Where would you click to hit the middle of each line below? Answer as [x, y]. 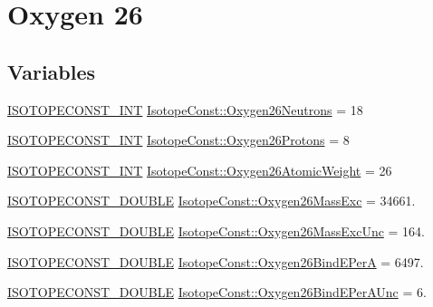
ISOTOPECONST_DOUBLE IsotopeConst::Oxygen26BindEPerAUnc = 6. [217, 292]
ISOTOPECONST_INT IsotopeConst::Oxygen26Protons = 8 [178, 140]
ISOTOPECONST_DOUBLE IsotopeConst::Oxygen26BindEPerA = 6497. [216, 261]
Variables [52, 71]
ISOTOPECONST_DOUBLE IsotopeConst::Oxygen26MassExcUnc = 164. [216, 230]
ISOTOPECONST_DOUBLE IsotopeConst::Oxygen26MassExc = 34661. [212, 201]
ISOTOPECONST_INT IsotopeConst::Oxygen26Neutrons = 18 [185, 109]
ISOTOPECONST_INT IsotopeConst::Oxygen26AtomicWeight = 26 [200, 170]
